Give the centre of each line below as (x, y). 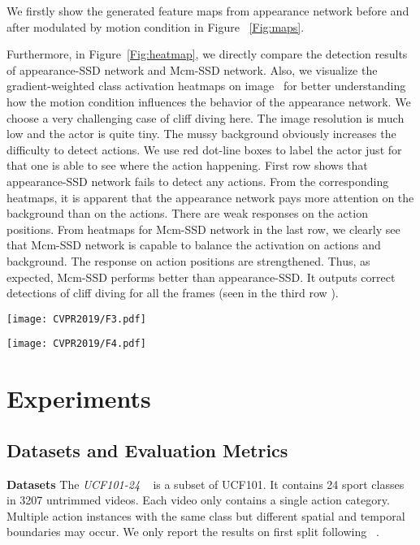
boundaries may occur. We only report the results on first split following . (193, 532)
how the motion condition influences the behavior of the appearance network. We (209, 101)
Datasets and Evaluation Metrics (147, 450)
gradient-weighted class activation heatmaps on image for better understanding (206, 86)
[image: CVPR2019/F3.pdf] (76, 319)
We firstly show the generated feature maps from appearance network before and (208, 11)
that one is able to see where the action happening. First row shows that (187, 165)
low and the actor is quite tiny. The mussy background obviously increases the (201, 134)
